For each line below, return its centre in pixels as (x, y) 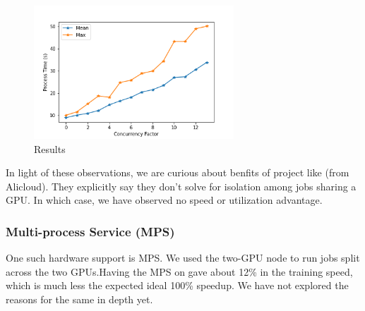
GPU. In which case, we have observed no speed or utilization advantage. (164, 200)
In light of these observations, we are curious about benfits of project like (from (178, 172)
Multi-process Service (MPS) (90, 231)
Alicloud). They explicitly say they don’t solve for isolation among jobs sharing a (181, 186)
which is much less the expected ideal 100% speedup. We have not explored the (177, 285)
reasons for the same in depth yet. (79, 299)
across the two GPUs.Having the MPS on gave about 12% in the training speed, (179, 271)
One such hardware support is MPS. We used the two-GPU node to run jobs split (183, 258)
